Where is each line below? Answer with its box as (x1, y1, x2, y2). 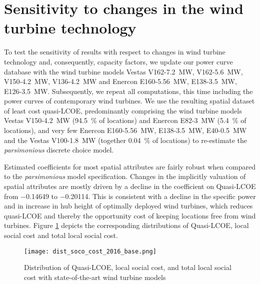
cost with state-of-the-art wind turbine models (24, 271, 166, 282)
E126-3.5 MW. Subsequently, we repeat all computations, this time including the (4, 85, 253, 96)
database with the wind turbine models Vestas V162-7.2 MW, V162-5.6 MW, (4, 66, 243, 76)
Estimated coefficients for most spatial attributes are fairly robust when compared (4, 161, 255, 171)
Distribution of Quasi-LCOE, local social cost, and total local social (24, 262, 231, 272)
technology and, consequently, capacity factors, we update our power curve (4, 56, 233, 66)
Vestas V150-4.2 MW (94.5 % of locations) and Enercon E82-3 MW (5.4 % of (4, 115, 246, 125)
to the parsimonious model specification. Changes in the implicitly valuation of (4, 171, 246, 181)
